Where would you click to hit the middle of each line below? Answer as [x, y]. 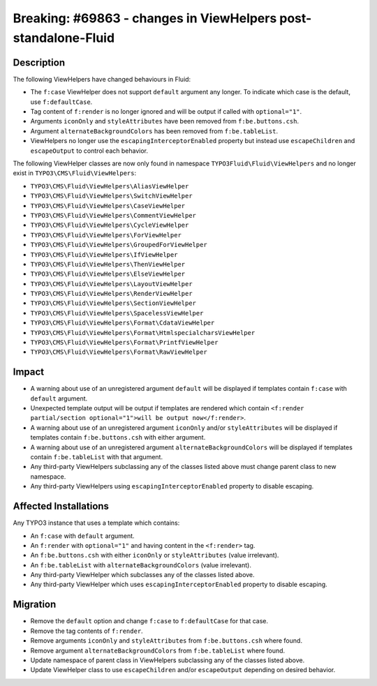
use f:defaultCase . [61, 102]
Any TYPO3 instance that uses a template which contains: [96, 523]
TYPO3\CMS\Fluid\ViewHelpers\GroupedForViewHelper [119, 245]
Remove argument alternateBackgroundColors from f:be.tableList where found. [158, 650]
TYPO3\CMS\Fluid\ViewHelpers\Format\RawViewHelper [119, 352]
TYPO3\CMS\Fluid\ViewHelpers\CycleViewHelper [110, 225]
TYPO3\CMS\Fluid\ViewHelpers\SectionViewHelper [113, 303]
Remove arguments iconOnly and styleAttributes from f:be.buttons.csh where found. [167, 641]
